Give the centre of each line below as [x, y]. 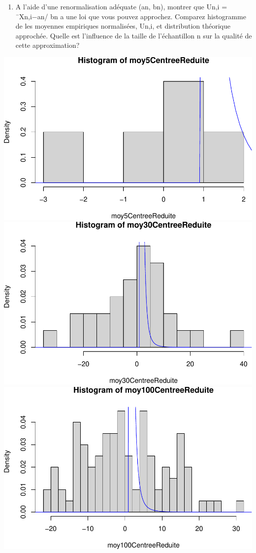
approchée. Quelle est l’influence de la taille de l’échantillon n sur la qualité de [134, 35]
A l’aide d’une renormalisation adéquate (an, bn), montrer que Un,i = [121, 6]
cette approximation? [48, 45]
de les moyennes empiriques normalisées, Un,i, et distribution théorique [123, 26]
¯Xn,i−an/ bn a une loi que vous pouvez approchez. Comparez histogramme [131, 16]
